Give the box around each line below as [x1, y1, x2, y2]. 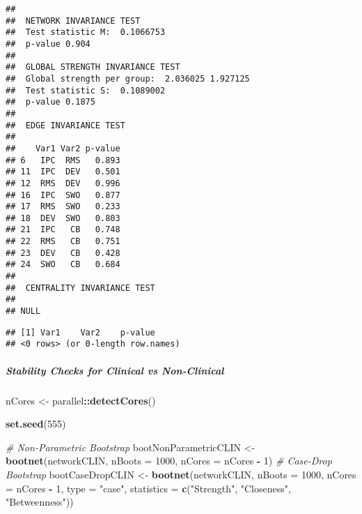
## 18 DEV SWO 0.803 [6, 213, 120, 223]
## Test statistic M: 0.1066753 [6, 27, 166, 38]
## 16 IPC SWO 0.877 [6, 190, 120, 200]
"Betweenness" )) [6, 494, 74, 509]
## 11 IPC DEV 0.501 [6, 167, 120, 177]
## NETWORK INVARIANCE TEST [6, 15, 141, 26]
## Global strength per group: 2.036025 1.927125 [6, 73, 250, 84]
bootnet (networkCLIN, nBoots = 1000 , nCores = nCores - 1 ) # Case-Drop [6, 453, 332, 468]
